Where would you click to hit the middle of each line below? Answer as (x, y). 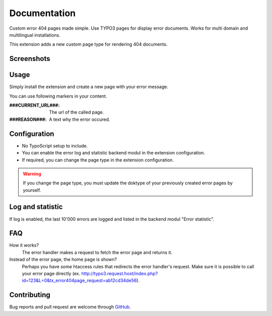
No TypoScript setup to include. (55, 145)
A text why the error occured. (80, 119)
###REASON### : (28, 119)
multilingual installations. (35, 35)
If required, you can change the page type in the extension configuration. (98, 160)
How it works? (24, 245)
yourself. (32, 190)
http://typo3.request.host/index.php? (120, 274)
